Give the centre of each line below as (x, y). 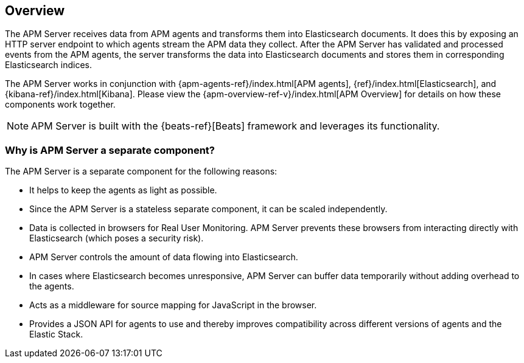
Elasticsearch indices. (49, 65)
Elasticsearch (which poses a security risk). (117, 238)
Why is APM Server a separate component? (110, 150)
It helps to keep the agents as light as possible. (123, 190)
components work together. (60, 105)
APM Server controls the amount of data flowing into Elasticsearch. (164, 257)
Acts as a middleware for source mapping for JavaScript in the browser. (173, 305)
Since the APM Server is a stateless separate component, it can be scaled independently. (208, 209)
